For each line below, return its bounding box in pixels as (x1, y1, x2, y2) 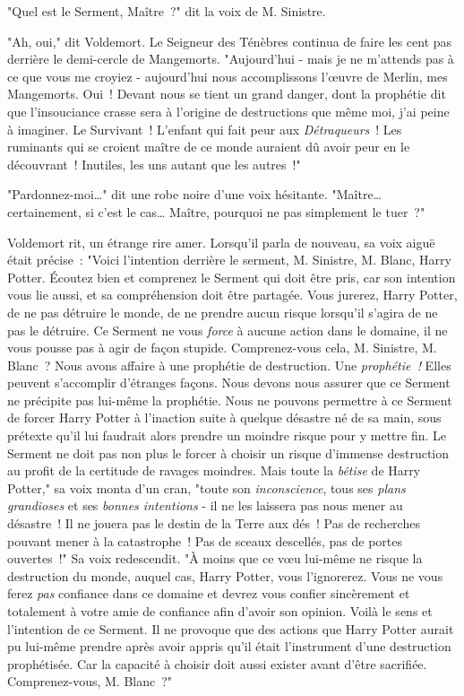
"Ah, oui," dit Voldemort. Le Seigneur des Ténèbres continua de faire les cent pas (7, 31, 452, 50)
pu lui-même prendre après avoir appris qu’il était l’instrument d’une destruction (7, 637, 451, 656)
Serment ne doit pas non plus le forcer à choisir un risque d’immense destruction (7, 443, 450, 462)
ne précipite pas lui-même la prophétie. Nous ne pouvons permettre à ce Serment (7, 390, 452, 409)
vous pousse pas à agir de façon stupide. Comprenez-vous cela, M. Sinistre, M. (7, 338, 437, 357)
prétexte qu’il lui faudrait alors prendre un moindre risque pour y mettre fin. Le (7, 426, 446, 445)
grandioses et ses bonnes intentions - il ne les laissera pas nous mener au (7, 496, 403, 515)
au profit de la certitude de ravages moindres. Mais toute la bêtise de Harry (7, 461, 421, 480)
